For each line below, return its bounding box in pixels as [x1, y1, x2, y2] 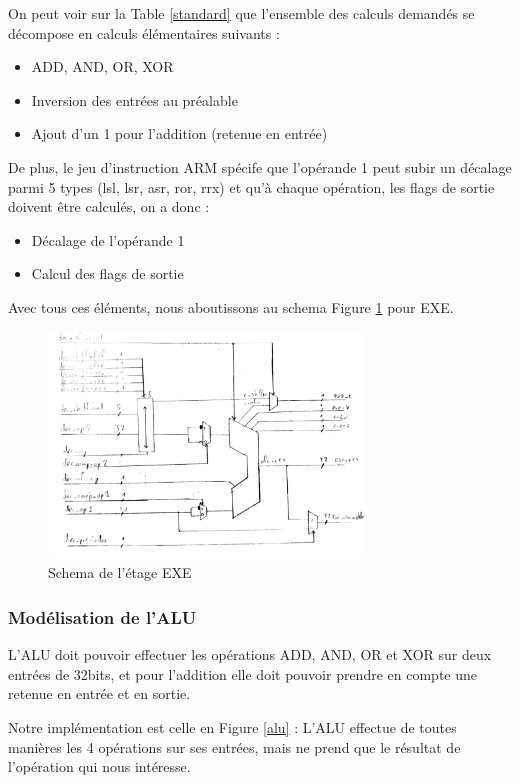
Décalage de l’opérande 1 [31, 229, 185, 250]
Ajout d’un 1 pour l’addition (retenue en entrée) [31, 123, 328, 144]
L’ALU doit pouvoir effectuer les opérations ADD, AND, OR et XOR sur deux [8, 644, 492, 665]
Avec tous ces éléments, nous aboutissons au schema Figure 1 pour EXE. [8, 296, 454, 317]
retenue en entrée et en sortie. [8, 683, 191, 704]
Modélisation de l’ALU [8, 604, 197, 629]
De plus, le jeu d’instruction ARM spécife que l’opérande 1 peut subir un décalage [8, 156, 512, 177]
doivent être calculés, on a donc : [8, 196, 210, 217]
